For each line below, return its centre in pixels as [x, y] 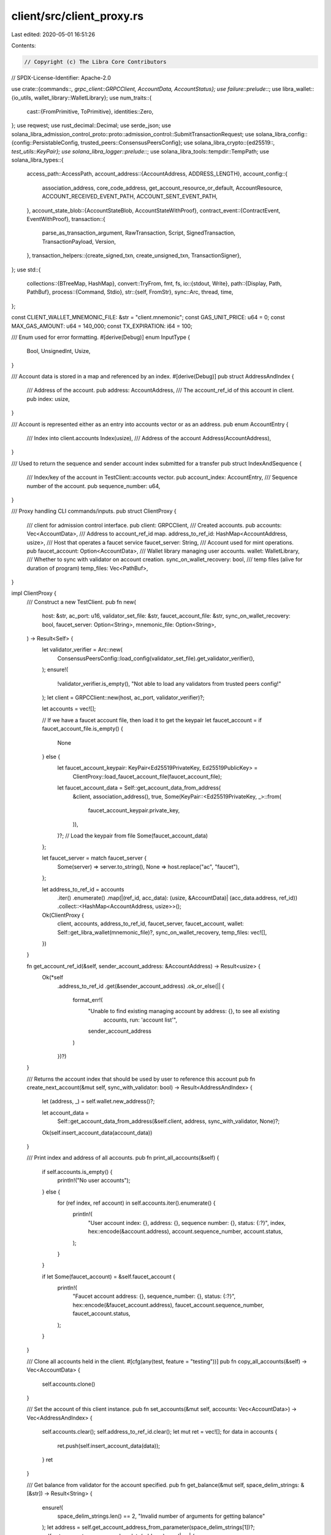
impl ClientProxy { [34, 593]
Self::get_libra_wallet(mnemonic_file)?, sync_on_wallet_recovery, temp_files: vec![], [162, 932]
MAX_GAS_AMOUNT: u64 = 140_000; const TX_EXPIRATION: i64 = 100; [102, 326]
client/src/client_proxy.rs [78, 16]
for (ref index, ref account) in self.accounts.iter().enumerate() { [136, 1203]
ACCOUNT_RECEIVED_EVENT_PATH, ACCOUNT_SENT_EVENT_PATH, [130, 196]
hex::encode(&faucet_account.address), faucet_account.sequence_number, [168, 1305]
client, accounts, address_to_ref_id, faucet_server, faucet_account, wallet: [151, 923]
